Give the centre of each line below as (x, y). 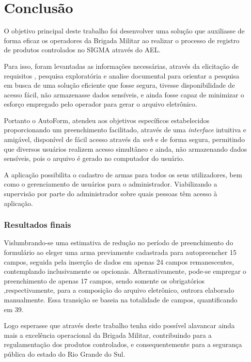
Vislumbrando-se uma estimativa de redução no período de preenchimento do (118, 243)
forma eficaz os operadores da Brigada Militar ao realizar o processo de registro (122, 40)
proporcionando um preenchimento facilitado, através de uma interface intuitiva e (125, 130)
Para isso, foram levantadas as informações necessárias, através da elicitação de (121, 66)
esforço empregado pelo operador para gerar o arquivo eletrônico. (101, 104)
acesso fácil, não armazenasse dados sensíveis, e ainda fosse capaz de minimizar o (124, 94)
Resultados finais (38, 225)
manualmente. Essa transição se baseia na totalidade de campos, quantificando (121, 299)
